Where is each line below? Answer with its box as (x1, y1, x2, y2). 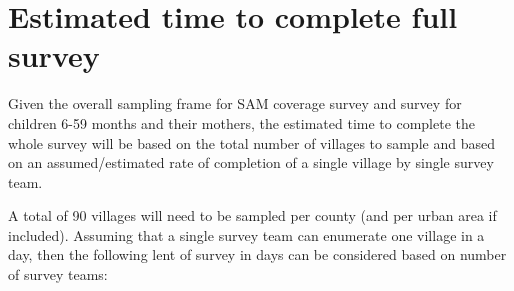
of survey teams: (8, 264, 108, 285)
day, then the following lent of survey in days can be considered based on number (8, 244, 507, 265)
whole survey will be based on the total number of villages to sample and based (8, 132, 495, 153)
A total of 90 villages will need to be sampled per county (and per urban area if (8, 205, 497, 226)
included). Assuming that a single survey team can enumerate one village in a (8, 224, 485, 245)
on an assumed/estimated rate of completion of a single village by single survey (8, 152, 494, 173)
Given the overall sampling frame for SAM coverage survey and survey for (8, 93, 462, 114)
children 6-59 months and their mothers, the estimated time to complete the (8, 112, 475, 133)
